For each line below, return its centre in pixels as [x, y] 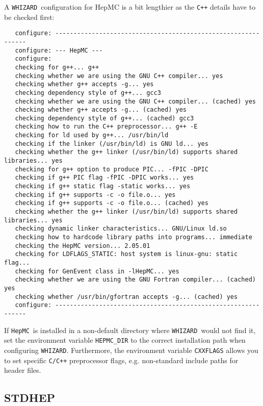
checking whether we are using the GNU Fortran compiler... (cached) [135, 280]
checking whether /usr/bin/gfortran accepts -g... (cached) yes [126, 297]
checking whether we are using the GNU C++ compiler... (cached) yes [135, 101]
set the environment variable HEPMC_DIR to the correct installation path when [125, 340]
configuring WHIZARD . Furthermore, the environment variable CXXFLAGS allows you [131, 350]
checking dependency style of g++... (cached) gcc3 [104, 118]
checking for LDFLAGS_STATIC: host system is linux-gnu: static [126, 254]
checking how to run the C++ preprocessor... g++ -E [106, 127]
